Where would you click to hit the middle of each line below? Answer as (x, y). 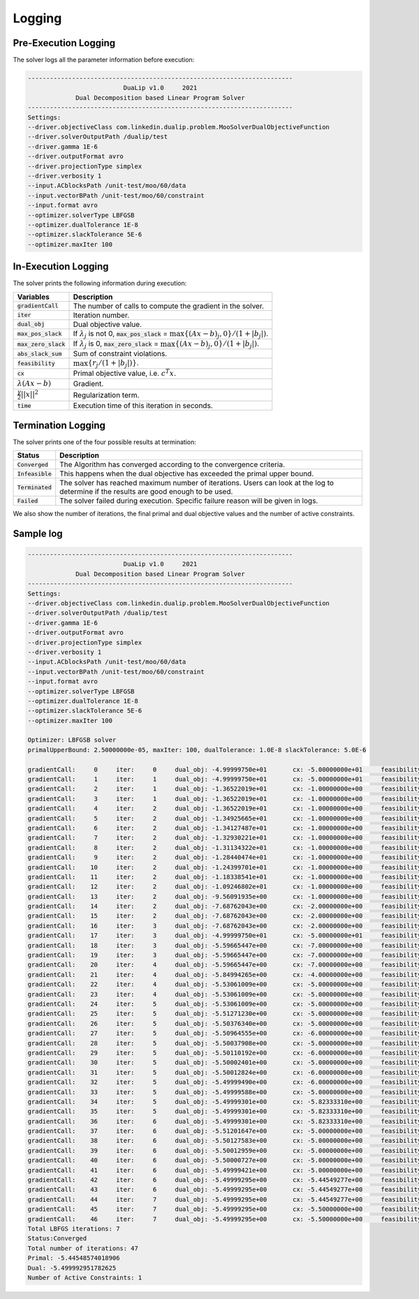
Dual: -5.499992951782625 (72, 1268)
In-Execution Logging (61, 266)
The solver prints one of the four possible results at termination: (105, 442)
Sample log (38, 533)
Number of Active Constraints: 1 (85, 1277)
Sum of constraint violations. (120, 354)
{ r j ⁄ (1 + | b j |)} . (113, 364)
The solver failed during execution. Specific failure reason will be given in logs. (189, 501)
